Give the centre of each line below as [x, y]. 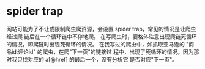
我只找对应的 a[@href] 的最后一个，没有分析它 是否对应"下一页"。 [95, 59]
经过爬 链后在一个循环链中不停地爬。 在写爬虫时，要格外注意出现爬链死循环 [102, 36]
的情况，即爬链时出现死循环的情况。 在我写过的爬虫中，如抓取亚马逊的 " [98, 44]
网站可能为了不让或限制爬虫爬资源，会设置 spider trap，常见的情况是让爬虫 [101, 29]
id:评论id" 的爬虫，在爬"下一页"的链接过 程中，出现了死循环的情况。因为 [102, 52]
